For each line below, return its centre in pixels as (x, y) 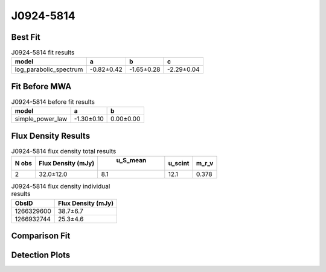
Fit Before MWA (41, 87)
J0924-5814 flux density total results (64, 151)
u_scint (179, 163)
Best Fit (26, 37)
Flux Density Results (51, 136)
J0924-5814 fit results (43, 52)
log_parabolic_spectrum (49, 69)
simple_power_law (41, 119)
